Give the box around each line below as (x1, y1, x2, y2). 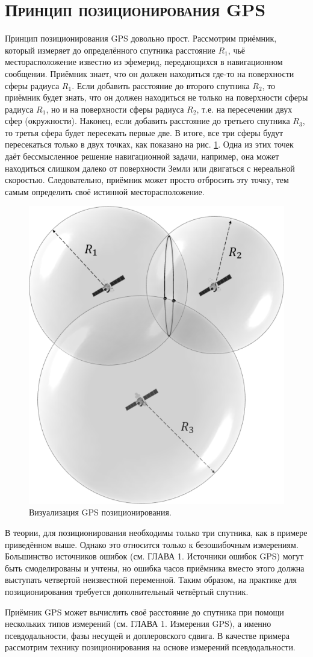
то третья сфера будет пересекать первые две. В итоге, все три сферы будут (5, 126, 284, 139)
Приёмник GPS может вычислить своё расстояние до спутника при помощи (5, 605, 284, 618)
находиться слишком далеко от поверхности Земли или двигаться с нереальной (5, 161, 295, 174)
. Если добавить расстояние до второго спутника (72, 79, 250, 92)
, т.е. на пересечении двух (196, 102, 293, 115)
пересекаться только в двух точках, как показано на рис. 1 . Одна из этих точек (5, 138, 294, 151)
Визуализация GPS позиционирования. (29, 506, 172, 518)
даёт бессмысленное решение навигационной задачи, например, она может (5, 150, 279, 163)
